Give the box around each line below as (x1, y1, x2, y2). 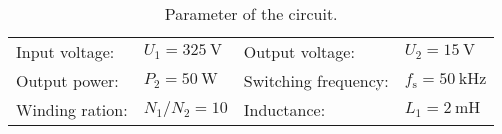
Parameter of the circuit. (164, 2, 338, 25)
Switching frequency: (243, 69, 389, 92)
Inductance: (243, 98, 326, 121)
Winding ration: (16, 98, 128, 121)
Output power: (16, 69, 119, 92)
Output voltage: (243, 40, 355, 63)
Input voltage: (16, 40, 115, 63)
